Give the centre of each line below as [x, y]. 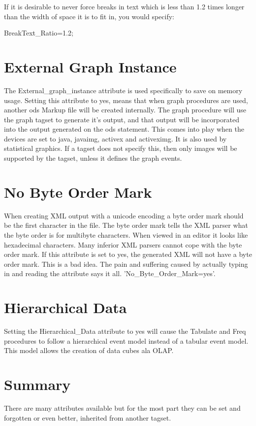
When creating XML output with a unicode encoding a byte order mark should [124, 215]
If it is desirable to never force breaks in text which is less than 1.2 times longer [124, 6]
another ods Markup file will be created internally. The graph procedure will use [125, 110]
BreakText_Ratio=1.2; [39, 33]
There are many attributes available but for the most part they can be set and [122, 408]
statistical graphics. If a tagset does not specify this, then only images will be [121, 148]
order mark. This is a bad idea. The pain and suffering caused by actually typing [126, 264]
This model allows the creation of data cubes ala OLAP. [89, 350]
